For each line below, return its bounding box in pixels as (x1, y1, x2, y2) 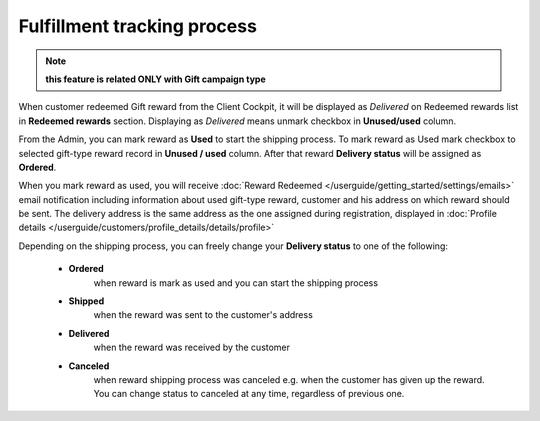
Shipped (68, 295, 105, 307)
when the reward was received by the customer (93, 341, 290, 354)
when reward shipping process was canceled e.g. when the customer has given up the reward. (93, 373, 485, 385)
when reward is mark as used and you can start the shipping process (93, 276, 379, 289)
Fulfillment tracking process (18, 15, 257, 37)
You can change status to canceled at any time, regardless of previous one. (93, 388, 405, 400)
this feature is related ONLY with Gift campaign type (45, 73, 267, 85)
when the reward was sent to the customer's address (93, 309, 314, 321)
